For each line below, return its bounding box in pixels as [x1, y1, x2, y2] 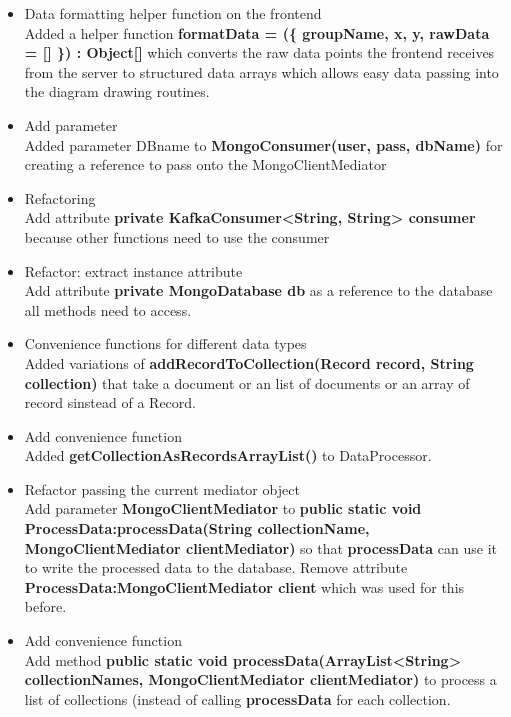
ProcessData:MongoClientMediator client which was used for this [24, 576, 465, 597]
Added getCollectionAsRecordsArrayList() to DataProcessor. [24, 445, 432, 466]
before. [24, 596, 67, 617]
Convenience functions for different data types [24, 333, 307, 354]
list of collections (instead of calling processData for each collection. [24, 688, 451, 709]
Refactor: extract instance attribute [24, 260, 243, 281]
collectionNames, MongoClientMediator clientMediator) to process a [24, 669, 497, 690]
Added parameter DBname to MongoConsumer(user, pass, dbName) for [24, 134, 503, 155]
